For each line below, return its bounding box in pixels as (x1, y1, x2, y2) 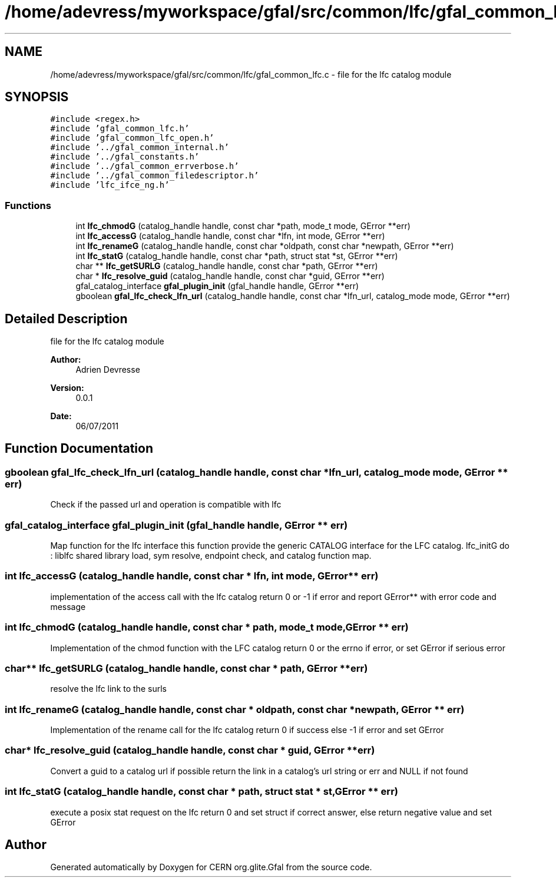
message (50, 601, 86, 612)
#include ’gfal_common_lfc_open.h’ (50, 133, 214, 143)
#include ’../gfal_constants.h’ (50, 152, 200, 162)
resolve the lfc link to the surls (50, 684, 167, 694)
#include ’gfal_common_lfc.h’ (50, 124, 190, 134)
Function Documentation (5, 441, 153, 456)
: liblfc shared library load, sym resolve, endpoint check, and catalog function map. (50, 551, 372, 561)
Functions (5, 199, 51, 211)
